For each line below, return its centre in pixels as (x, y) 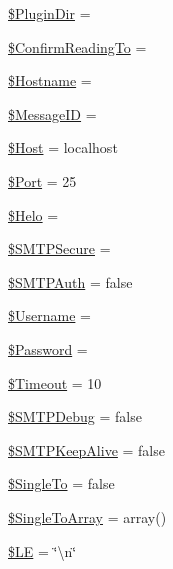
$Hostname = (50, 80)
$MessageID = (52, 113)
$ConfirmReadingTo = (77, 46)
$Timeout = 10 (55, 382)
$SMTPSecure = (59, 248)
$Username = (49, 315)
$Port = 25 (42, 180)
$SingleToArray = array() (87, 516)
